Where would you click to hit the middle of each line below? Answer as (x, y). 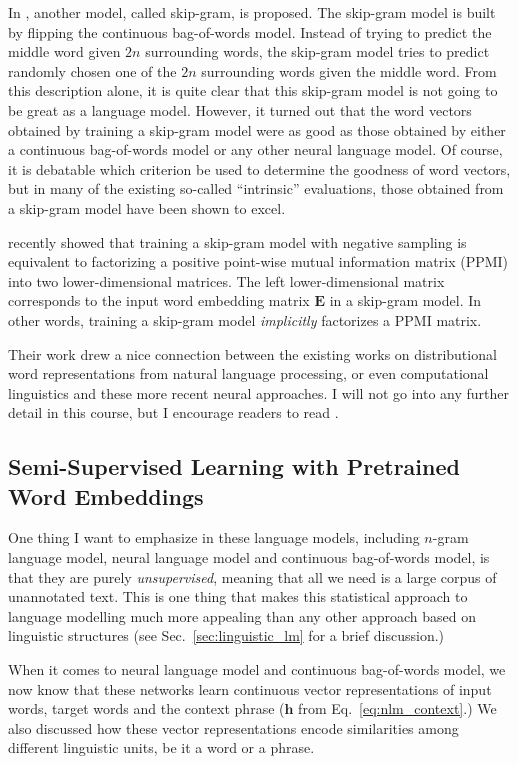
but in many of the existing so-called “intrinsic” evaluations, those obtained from (256, 188)
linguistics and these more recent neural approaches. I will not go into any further (259, 392)
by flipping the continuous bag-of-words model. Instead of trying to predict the (250, 31)
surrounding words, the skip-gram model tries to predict (317, 51)
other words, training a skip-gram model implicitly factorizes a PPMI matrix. (245, 319)
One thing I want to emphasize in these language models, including (214, 537)
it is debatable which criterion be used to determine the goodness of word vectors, (259, 168)
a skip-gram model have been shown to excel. (147, 207)
